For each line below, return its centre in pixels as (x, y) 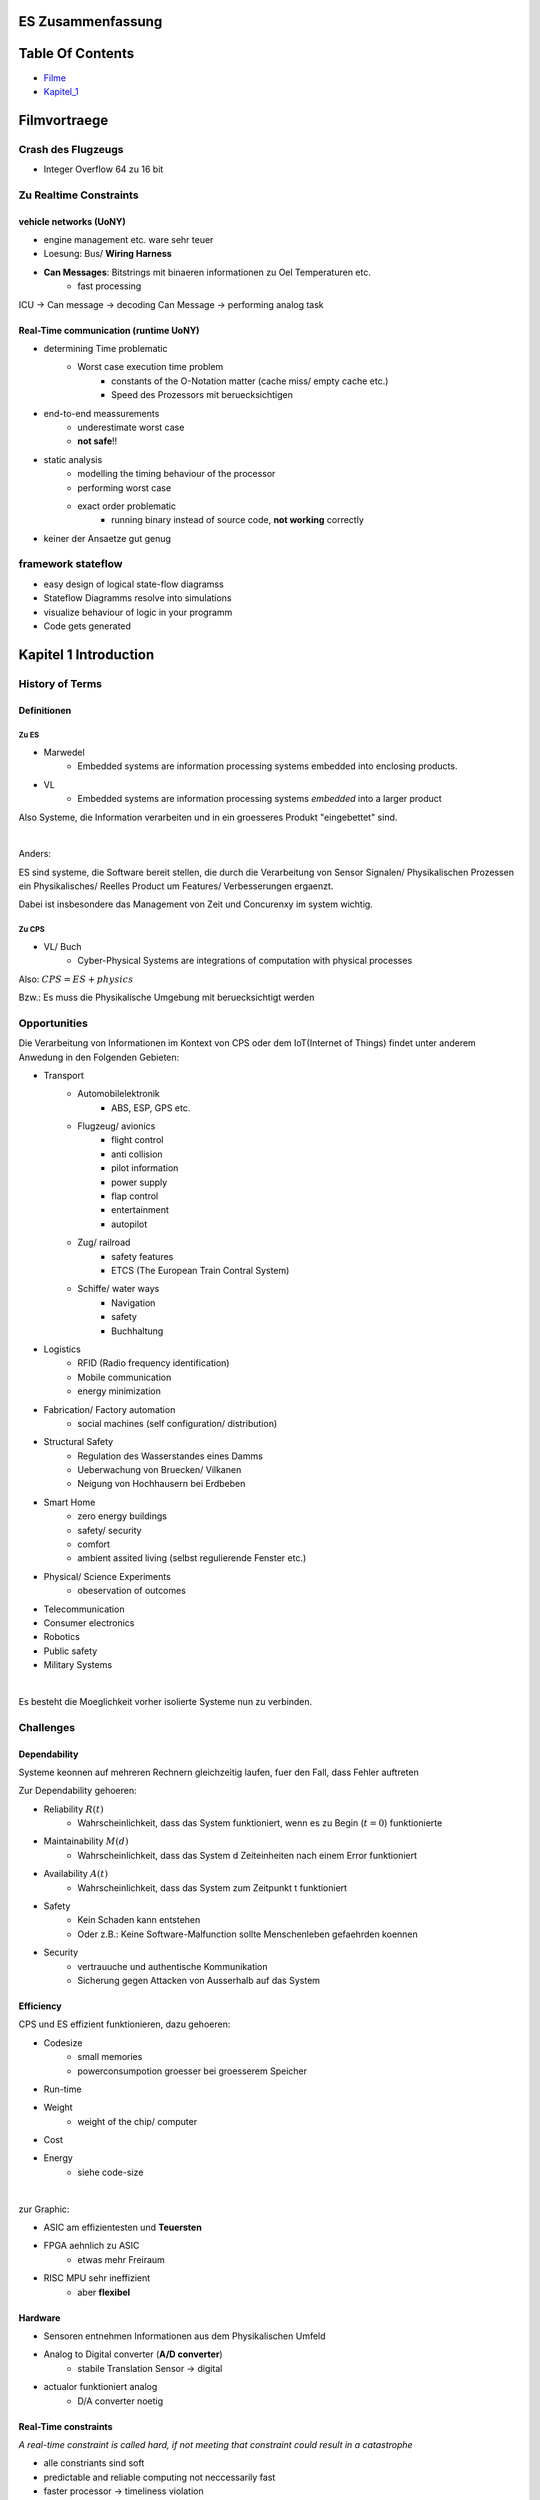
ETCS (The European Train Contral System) (200, 1270)
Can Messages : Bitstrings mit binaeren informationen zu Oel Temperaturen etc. (207, 272)
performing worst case (124, 487)
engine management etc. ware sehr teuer (128, 240)
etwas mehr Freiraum (121, 2259)
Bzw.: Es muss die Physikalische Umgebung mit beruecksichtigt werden (166, 997)
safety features (142, 1256)
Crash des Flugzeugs (71, 149)
